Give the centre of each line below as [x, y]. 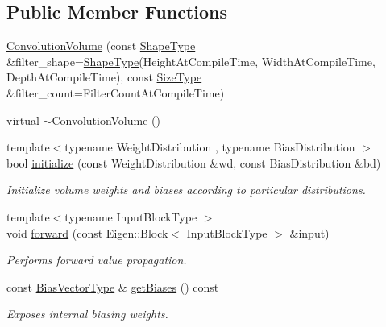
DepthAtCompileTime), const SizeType [104, 77]
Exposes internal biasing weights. [87, 314]
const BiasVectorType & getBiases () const [113, 286]
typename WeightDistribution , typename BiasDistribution [210, 147]
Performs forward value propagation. [97, 260]
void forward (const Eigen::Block [87, 232]
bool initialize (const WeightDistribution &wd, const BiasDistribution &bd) [194, 162]
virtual [23, 120]
